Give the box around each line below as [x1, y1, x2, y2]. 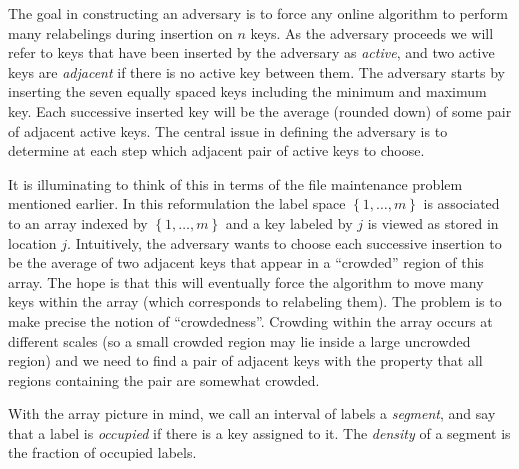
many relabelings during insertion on [8, 22, 233, 43]
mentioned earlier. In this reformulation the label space [8, 193, 346, 214]
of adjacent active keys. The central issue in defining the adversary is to [8, 120, 448, 141]
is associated [423, 193, 500, 214]
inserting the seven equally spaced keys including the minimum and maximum [8, 81, 487, 102]
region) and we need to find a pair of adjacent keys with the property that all [8, 350, 483, 371]
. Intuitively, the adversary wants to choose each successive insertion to [67, 232, 502, 253]
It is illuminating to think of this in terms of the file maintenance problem [8, 173, 463, 194]
